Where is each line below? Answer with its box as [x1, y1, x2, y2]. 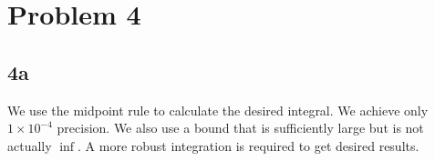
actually [7, 136, 52, 155]
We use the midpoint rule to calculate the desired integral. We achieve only [7, 100, 429, 119]
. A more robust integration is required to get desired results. [78, 136, 419, 155]
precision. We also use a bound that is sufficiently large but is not [57, 118, 424, 137]
